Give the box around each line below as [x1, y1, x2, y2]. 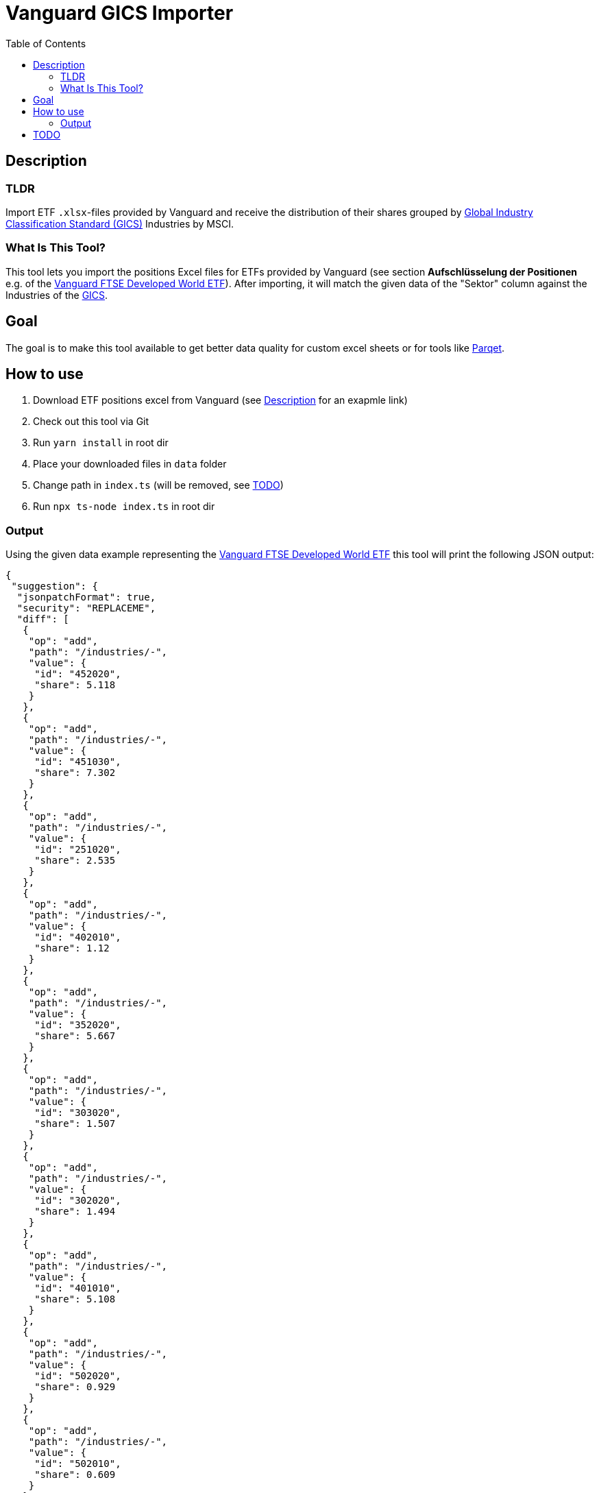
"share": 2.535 [34, 855, 116, 866]
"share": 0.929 [34, 1381, 116, 1393]
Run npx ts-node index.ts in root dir [33, 500, 215, 513]
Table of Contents [5, 37, 86, 49]
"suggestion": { [11, 581, 98, 592]
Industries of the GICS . [5, 289, 108, 301]
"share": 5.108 [34, 1294, 116, 1305]
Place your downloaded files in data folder [33, 458, 227, 470]
